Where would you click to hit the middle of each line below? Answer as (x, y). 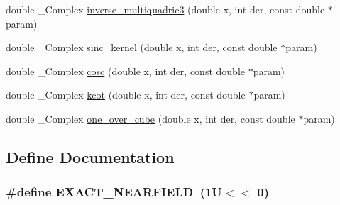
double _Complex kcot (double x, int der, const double (126, 95)
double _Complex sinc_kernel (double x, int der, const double (142, 47)
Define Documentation (90, 156)
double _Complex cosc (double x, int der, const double (125, 71)
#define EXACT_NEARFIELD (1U (114, 192)
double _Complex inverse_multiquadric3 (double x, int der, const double (165, 9)
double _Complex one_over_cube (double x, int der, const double (150, 118)
